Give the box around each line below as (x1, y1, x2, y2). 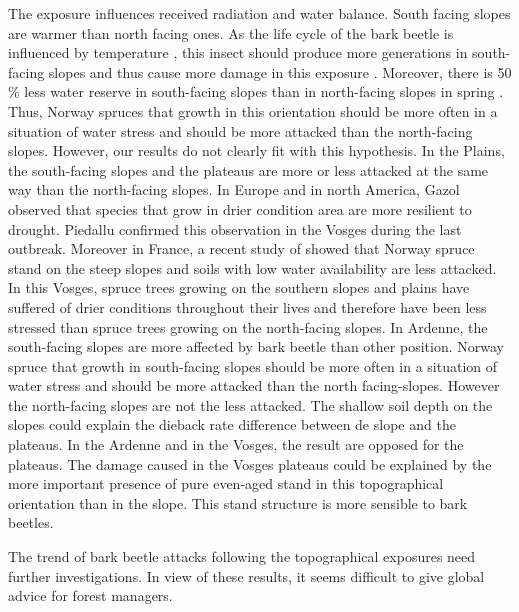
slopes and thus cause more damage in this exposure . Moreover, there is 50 (48, 61, 512, 82)
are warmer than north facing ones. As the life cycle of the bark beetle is (8, 22, 454, 43)
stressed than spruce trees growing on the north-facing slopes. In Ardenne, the (8, 316, 488, 337)
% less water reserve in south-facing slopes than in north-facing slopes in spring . (8, 81, 504, 102)
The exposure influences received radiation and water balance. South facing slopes (8, 3, 511, 23)
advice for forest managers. (8, 585, 173, 606)
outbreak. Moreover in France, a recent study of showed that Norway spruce (8, 238, 475, 259)
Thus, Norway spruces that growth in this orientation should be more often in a (8, 100, 498, 121)
